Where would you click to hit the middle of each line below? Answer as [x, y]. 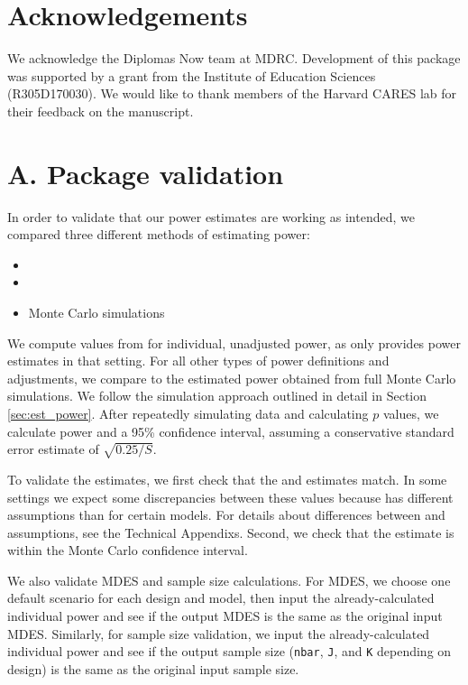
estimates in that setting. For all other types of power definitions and [198, 361]
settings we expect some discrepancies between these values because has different [230, 497]
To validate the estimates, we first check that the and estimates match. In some [227, 479]
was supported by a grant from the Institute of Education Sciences [192, 75]
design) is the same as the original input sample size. [153, 668]
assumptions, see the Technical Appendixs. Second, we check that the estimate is [231, 532]
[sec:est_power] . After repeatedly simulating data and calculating [188, 413]
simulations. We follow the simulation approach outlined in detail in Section [217, 396]
